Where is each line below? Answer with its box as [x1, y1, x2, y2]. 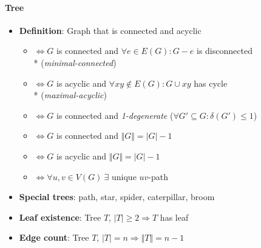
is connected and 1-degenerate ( [56, 109, 174, 121]
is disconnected [196, 44, 253, 57]
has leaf [160, 210, 189, 223]
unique [112, 170, 137, 183]
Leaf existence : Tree [19, 210, 101, 223]
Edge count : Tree [19, 231, 89, 244]
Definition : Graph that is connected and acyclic [19, 24, 202, 36]
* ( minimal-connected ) [33, 56, 117, 69]
